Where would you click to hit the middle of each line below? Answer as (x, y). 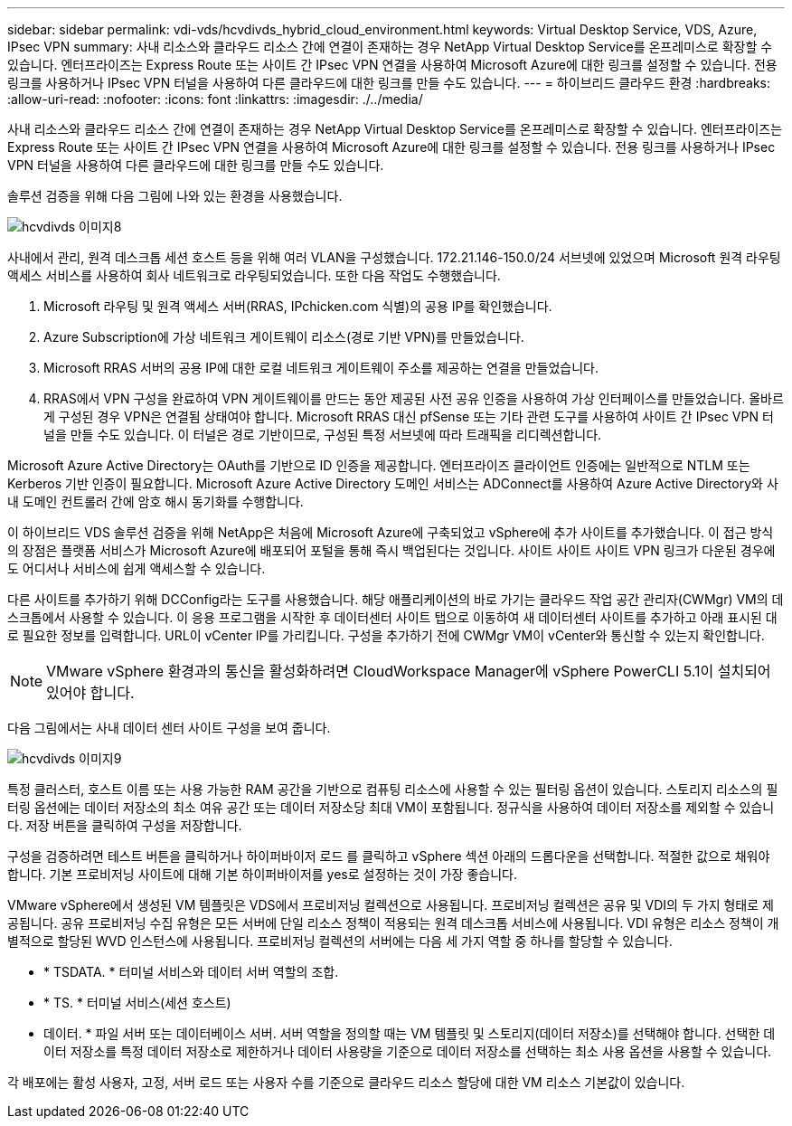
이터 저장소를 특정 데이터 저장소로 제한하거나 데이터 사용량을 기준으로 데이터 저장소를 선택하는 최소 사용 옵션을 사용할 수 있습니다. (408, 1051)
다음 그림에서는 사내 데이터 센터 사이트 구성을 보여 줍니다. (169, 728)
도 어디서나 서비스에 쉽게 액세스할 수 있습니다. (137, 568)
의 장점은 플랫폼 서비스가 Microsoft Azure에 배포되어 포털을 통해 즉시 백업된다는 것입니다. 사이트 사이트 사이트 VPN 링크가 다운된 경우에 (391, 550)
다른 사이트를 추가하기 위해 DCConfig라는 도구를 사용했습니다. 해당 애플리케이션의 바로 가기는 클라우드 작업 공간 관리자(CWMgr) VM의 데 (396, 599)
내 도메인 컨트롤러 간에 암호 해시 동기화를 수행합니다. (156, 501)
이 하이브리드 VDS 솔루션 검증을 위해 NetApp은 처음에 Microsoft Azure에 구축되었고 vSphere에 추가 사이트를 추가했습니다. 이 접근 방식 (391, 532)
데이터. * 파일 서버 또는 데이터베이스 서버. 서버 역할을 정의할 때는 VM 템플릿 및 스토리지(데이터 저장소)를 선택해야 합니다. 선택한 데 (410, 1033)
